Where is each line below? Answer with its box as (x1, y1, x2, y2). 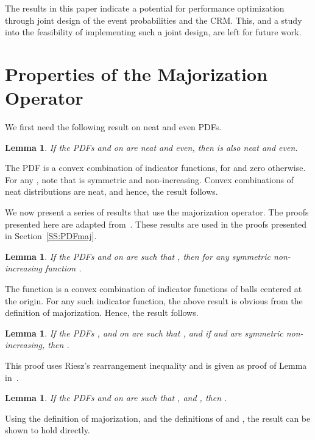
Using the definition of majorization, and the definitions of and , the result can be (5, 411, 311, 424)
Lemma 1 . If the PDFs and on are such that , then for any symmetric (5, 250, 271, 262)
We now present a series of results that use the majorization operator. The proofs (5, 206, 309, 218)
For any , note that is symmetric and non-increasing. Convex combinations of (5, 173, 294, 186)
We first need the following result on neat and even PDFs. (5, 120, 222, 133)
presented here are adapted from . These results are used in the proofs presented (5, 217, 307, 230)
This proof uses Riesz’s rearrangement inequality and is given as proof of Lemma (5, 359, 307, 371)
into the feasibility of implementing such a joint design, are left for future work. (5, 26, 302, 38)
